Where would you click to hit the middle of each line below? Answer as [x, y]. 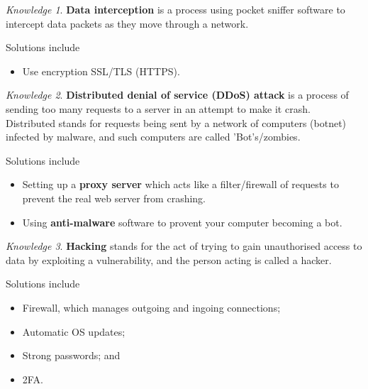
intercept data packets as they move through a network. [127, 23]
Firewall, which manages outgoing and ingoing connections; [151, 307]
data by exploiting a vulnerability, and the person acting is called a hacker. [169, 259]
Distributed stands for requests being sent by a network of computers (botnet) [176, 122]
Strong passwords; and [71, 355]
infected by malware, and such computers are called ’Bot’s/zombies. [153, 137]
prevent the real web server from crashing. [114, 198]
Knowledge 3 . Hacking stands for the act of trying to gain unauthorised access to [184, 246]
